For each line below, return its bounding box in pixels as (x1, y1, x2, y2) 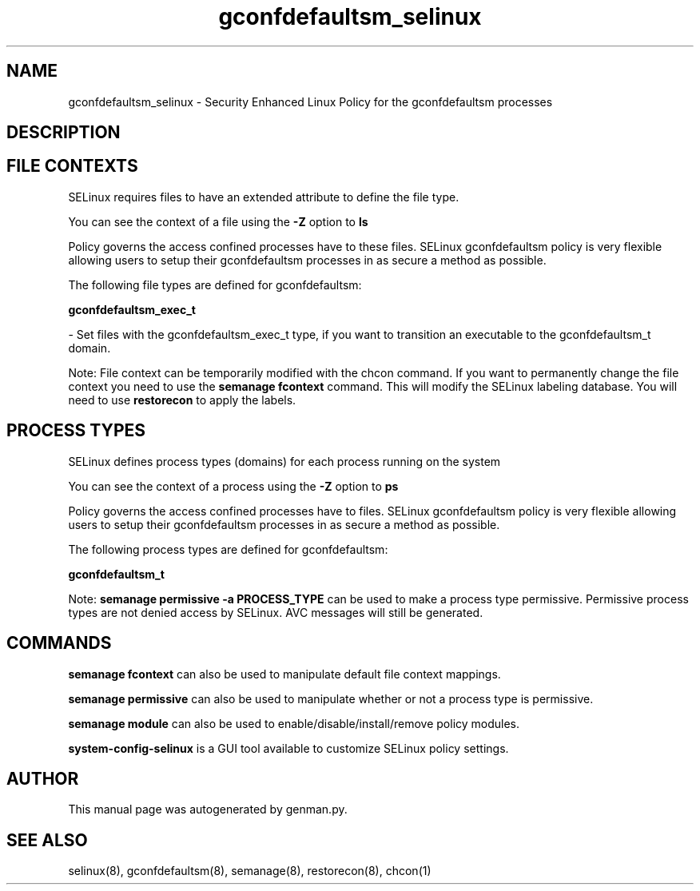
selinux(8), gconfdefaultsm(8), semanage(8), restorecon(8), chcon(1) (68, 864, 432, 878)
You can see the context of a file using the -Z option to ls (68, 214, 368, 229)
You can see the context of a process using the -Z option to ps (68, 479, 399, 493)
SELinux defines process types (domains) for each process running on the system (68, 454, 501, 468)
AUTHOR (6, 768, 79, 789)
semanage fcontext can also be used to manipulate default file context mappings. (68, 666, 501, 681)
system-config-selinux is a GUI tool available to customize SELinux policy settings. (68, 741, 509, 755)
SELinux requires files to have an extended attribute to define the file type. (68, 189, 459, 204)
